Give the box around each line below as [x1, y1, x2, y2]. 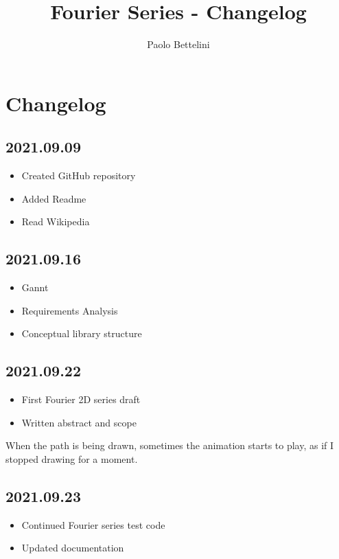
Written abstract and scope [21, 415, 137, 429]
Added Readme [21, 191, 86, 205]
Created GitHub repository [21, 168, 136, 183]
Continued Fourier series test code [21, 517, 165, 532]
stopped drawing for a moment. [5, 451, 138, 466]
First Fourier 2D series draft [21, 392, 141, 407]
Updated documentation [21, 540, 124, 555]
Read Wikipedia [21, 214, 90, 229]
